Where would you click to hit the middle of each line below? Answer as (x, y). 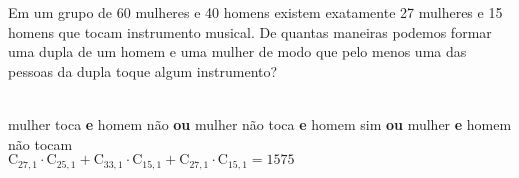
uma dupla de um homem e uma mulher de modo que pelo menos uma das (237, 51)
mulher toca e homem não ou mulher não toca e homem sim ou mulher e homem (260, 123)
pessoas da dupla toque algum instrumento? (143, 70)
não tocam (40, 143)
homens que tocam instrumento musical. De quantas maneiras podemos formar (250, 31)
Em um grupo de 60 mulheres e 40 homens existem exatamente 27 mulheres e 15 (255, 12)
